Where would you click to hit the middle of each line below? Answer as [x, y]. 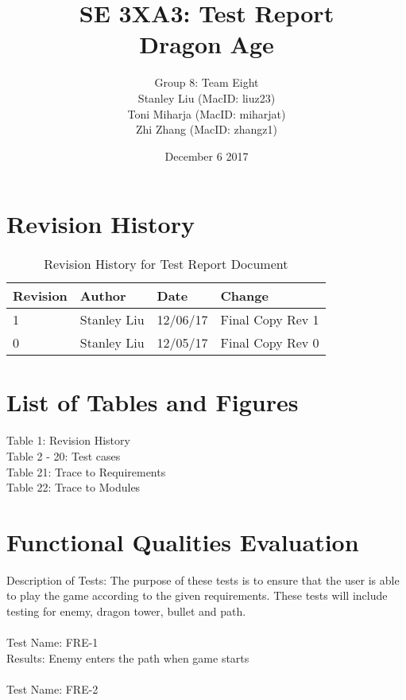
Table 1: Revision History [68, 440]
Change [244, 296]
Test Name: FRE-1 [52, 642]
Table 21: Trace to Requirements [86, 471]
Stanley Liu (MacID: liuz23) [207, 97]
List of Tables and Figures [153, 402]
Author [103, 296]
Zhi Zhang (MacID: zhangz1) [207, 129]
